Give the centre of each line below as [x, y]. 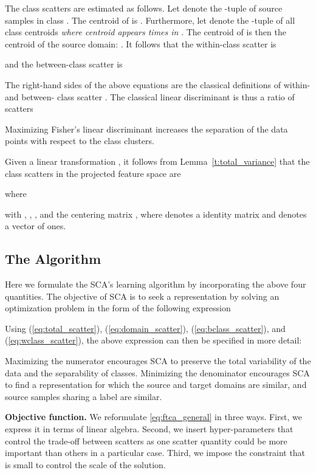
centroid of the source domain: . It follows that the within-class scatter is [141, 43]
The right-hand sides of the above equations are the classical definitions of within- [158, 84]
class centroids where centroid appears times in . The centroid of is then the [146, 32]
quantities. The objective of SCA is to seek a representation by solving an [142, 296]
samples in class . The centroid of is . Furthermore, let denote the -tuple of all [150, 20]
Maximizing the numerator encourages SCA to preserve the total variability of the [158, 361]
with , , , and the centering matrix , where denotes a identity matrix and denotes [156, 214]
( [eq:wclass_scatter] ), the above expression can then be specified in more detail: [153, 340]
